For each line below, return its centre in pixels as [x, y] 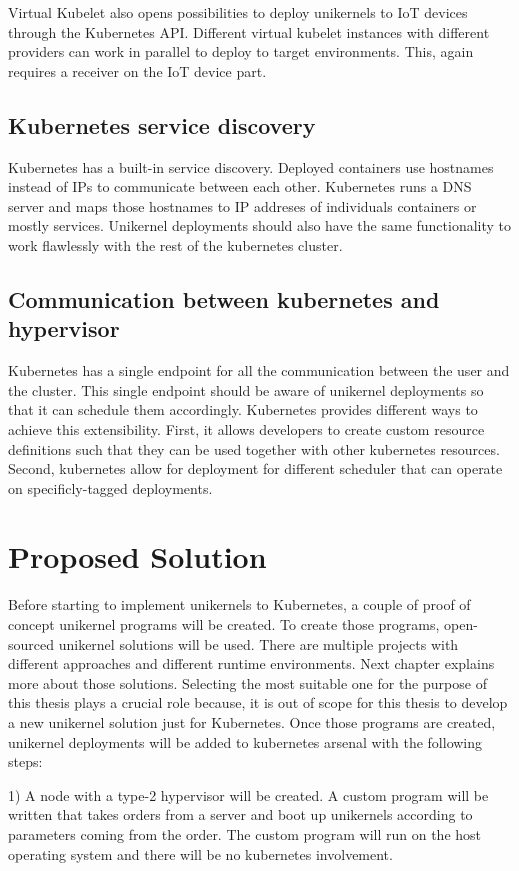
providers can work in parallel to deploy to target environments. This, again [241, 51]
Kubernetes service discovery [162, 124]
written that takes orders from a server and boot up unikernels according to [240, 814]
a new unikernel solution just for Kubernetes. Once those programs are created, [252, 721]
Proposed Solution [137, 556]
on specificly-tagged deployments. [110, 487]
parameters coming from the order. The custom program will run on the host [245, 833]
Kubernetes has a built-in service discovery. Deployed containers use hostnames [251, 166]
